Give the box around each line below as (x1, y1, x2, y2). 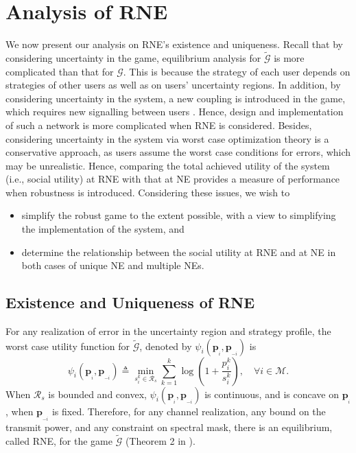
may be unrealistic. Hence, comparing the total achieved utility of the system (5, 158, 330, 172)
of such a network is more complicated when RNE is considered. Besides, (5, 117, 312, 132)
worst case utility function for (5, 338, 130, 353)
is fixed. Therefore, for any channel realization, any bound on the (51, 404, 326, 418)
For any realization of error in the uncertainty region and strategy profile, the (5, 324, 331, 338)
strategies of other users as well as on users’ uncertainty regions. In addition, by (5, 78, 341, 92)
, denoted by (139, 338, 192, 353)
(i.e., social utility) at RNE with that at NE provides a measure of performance (5, 172, 340, 186)
